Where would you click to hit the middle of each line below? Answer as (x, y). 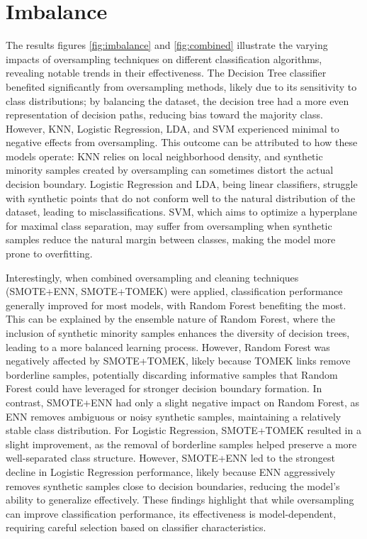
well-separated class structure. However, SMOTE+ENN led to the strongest (170, 458)
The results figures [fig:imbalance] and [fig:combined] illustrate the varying (167, 45)
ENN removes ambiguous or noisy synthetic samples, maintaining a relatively (174, 416)
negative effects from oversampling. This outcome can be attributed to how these (182, 142)
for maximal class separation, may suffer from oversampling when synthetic (169, 225)
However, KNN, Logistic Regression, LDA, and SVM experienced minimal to (173, 128)
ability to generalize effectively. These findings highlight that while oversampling (180, 500)
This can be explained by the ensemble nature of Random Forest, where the (171, 319)
